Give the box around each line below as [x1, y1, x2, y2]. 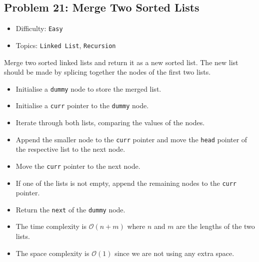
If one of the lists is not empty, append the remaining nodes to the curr [15, 177, 237, 188]
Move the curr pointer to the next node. [15, 160, 140, 171]
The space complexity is [15, 247, 89, 258]
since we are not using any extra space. [114, 247, 234, 258]
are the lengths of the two [176, 221, 255, 231]
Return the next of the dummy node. [15, 204, 125, 214]
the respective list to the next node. [15, 144, 125, 154]
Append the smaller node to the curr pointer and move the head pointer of [15, 134, 247, 144]
